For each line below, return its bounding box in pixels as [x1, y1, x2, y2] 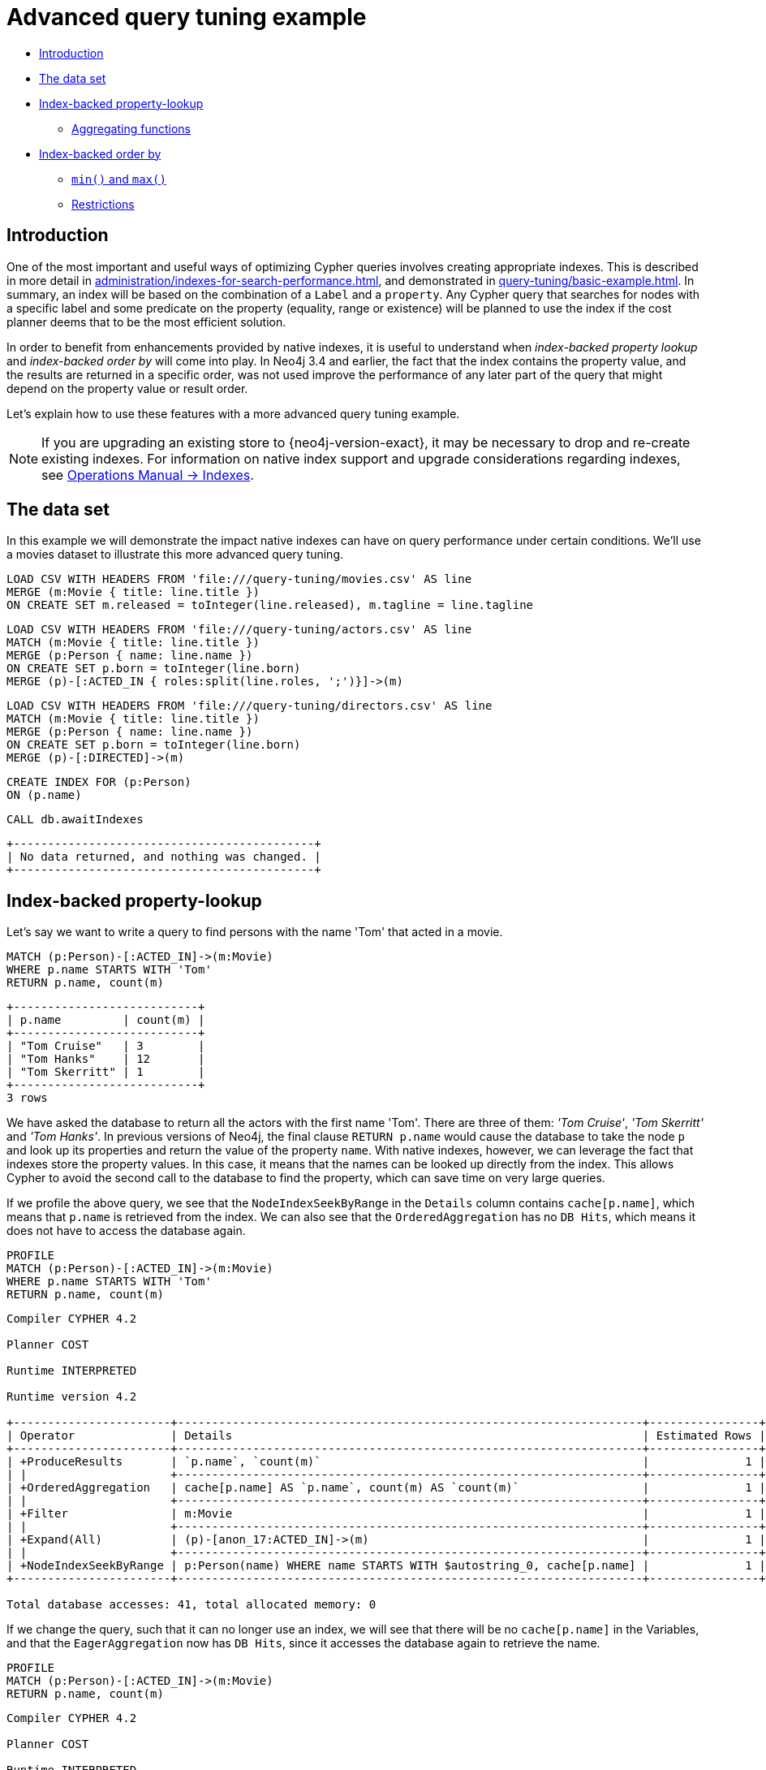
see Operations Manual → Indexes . [41, 466, 254, 483]
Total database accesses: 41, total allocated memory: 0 [6, 1598, 377, 1612]
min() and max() [71, 171, 166, 186]
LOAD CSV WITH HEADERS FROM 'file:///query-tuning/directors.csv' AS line [6, 699, 493, 713]
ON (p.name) [6, 788, 82, 802]
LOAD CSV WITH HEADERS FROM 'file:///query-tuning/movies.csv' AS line [6, 572, 472, 586]
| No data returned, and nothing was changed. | [6, 850, 321, 864]
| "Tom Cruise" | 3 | [6, 1039, 205, 1053]
